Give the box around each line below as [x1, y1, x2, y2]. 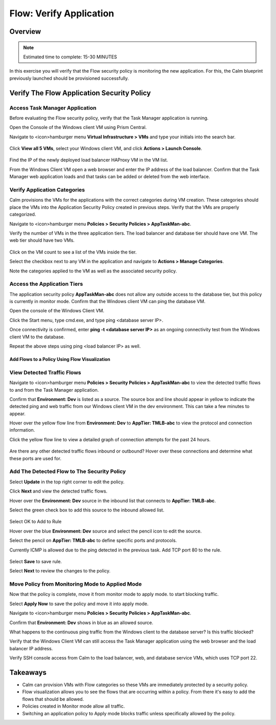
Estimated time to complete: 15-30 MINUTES [23, 54, 117, 60]
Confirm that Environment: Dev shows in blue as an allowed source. [9, 620, 153, 626]
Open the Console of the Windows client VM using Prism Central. [9, 124, 147, 131]
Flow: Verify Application [9, 8, 114, 19]
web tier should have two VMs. [9, 237, 75, 243]
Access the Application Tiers [9, 281, 83, 288]
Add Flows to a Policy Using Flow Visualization [9, 356, 111, 362]
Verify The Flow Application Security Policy [9, 89, 151, 97]
